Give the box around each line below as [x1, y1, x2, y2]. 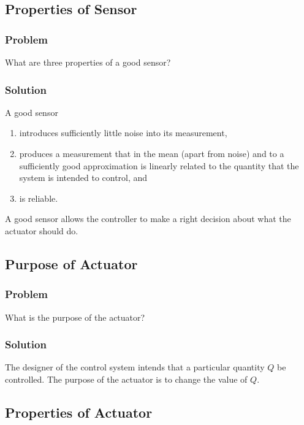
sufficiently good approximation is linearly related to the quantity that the [19, 159, 299, 172]
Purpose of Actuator [5, 254, 138, 273]
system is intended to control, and [19, 171, 148, 184]
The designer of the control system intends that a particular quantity [5, 361, 265, 373]
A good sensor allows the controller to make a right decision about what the [5, 212, 291, 225]
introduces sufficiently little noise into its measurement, [19, 126, 227, 139]
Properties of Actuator [5, 402, 153, 421]
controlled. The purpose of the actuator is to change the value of [5, 372, 248, 385]
